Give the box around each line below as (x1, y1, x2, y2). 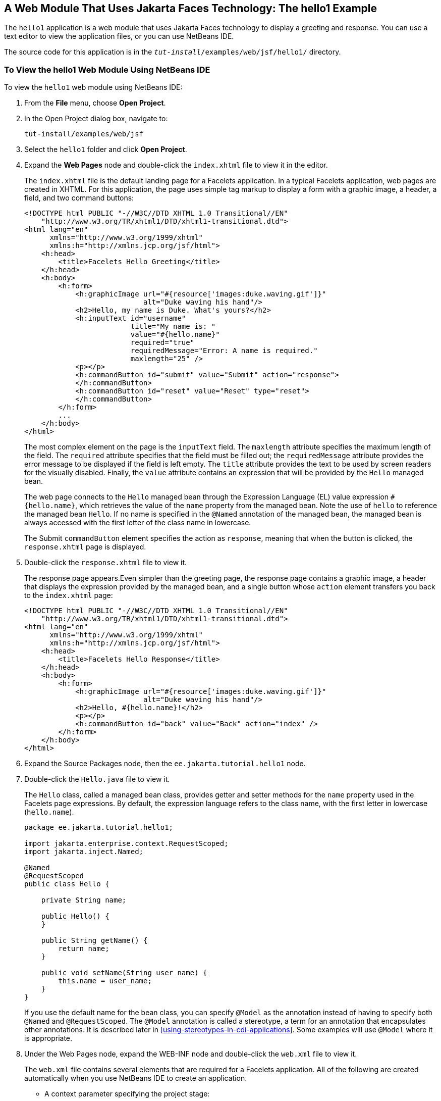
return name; (58, 944, 109, 953)
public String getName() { (41, 936, 148, 945)
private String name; (41, 896, 127, 905)
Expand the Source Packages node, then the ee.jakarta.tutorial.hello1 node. (24, 759, 306, 768)
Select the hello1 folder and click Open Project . (24, 145, 187, 154)
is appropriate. (24, 1034, 73, 1043)
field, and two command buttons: (24, 193, 134, 203)
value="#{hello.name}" (130, 330, 220, 339)
